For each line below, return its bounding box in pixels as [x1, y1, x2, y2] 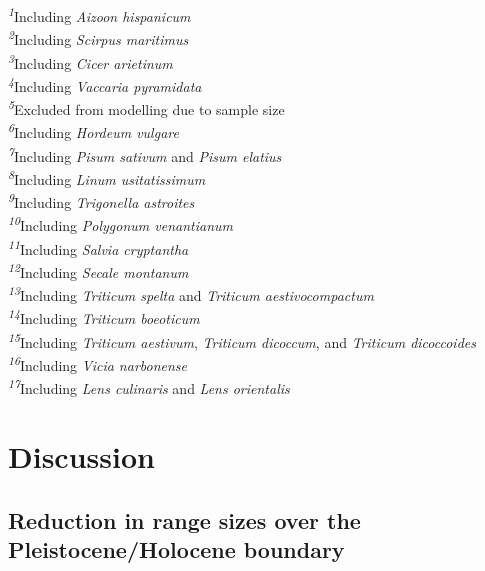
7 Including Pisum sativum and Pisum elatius [8, 142, 282, 166]
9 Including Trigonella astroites [8, 189, 195, 212]
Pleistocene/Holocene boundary [8, 534, 345, 565]
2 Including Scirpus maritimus [8, 26, 189, 49]
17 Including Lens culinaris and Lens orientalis [8, 375, 290, 398]
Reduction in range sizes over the [8, 505, 361, 536]
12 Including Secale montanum [8, 258, 189, 282]
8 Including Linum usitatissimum [8, 165, 206, 189]
